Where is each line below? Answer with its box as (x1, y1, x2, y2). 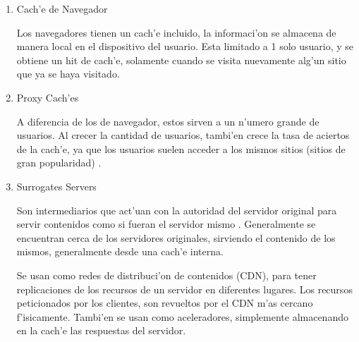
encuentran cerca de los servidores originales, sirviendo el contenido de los (16, 230, 336, 245)
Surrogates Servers (16, 178, 97, 193)
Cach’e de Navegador (16, 1, 108, 16)
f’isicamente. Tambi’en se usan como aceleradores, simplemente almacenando (16, 309, 348, 324)
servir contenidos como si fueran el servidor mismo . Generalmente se (16, 216, 316, 231)
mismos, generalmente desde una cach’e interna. (16, 244, 224, 259)
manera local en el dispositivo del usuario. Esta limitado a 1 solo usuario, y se (16, 39, 354, 54)
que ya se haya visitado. (16, 66, 120, 81)
